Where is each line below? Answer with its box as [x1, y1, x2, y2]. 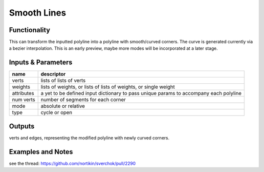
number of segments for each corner [41, 96, 126, 103]
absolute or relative [41, 103, 85, 110]
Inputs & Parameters [9, 58, 73, 67]
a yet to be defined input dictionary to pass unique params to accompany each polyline [41, 90, 242, 97]
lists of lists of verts [41, 77, 86, 84]
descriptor [41, 71, 66, 77]
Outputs [9, 122, 35, 130]
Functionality [9, 26, 50, 34]
